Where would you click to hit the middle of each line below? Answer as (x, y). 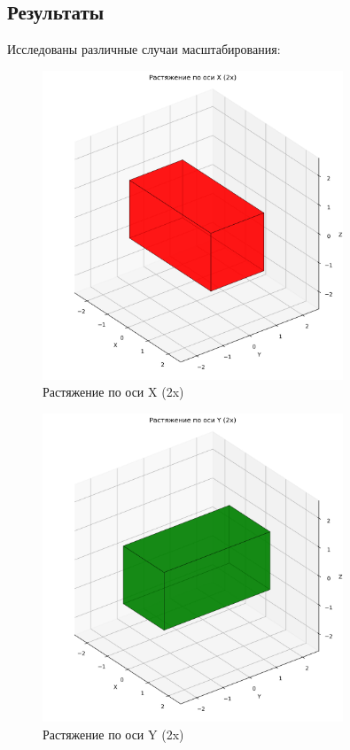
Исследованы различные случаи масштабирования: (144, 49)
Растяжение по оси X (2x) (113, 392)
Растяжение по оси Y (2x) (113, 735)
